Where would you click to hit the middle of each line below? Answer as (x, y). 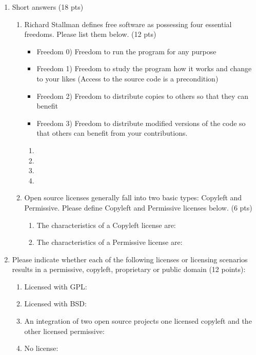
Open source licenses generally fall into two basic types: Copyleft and (133, 197)
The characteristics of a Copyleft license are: (106, 225)
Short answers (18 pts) (48, 7)
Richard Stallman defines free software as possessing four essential (128, 24)
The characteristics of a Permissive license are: (110, 242)
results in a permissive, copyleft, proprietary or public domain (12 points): (129, 269)
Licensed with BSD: (55, 304)
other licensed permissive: (64, 331)
